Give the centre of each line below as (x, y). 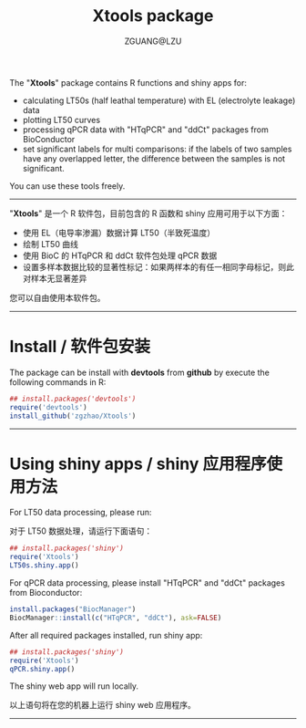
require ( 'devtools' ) (49, 407)
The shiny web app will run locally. (74, 686)
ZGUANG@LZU (153, 41)
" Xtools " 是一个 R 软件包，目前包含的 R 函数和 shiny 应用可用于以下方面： (148, 213)
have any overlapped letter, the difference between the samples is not (153, 158)
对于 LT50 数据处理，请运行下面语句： (81, 531)
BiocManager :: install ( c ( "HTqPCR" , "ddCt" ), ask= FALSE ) (116, 618)
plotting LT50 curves (61, 120)
